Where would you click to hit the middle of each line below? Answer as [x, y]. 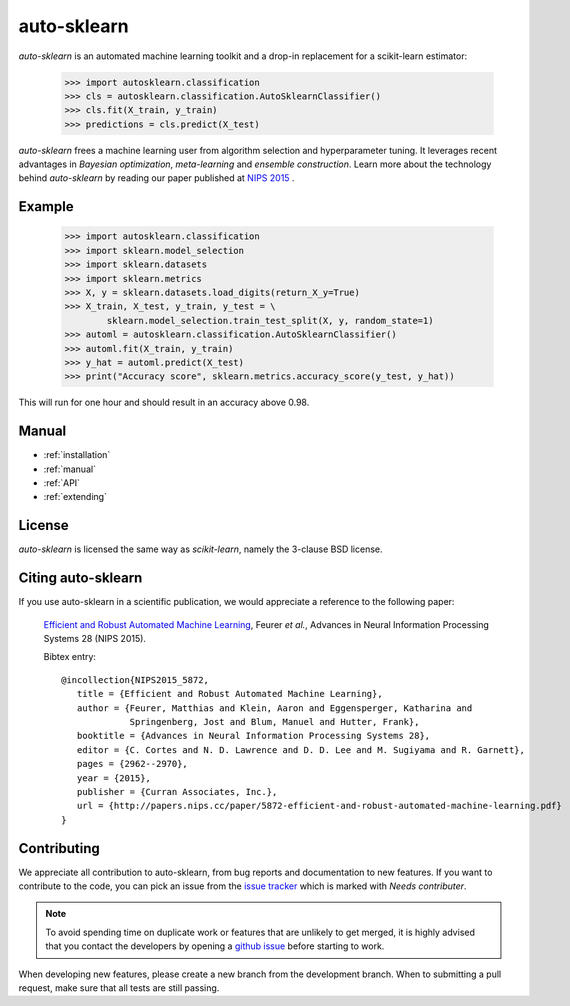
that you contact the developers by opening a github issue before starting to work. [215, 946]
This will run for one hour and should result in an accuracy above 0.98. [164, 402]
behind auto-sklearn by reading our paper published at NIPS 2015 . [156, 178]
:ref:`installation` [77, 455]
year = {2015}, [114, 778]
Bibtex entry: [70, 657]
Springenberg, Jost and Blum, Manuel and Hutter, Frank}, [274, 721]
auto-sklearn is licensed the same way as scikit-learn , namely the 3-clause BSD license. [201, 549]
